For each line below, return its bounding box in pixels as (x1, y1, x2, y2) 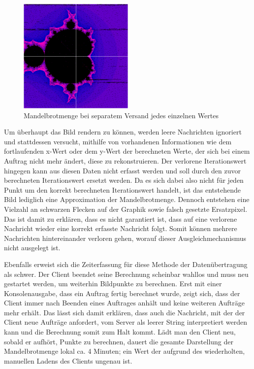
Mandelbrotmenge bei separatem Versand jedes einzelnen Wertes (24, 110, 219, 120)
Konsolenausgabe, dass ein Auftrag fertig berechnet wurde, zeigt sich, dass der (4, 288, 240, 298)
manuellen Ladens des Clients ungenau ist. (4, 355, 132, 366)
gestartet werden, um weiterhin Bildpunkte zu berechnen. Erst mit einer (4, 278, 222, 289)
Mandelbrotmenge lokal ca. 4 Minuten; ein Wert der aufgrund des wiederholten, (4, 346, 245, 356)
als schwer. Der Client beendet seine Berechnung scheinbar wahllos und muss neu (4, 268, 249, 279)
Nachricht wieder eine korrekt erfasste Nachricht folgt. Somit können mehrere (4, 223, 237, 234)
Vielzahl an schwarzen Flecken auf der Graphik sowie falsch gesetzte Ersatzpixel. (4, 203, 248, 214)
